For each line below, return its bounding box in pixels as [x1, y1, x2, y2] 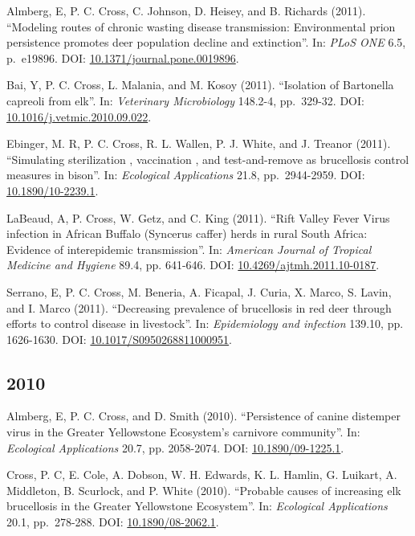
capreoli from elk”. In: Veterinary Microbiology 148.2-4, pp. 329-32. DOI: [6, 92, 364, 108]
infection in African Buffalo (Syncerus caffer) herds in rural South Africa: [6, 225, 368, 242]
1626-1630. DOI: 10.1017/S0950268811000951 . [6, 330, 233, 347]
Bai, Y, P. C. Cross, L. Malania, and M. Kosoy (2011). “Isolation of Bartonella [6, 76, 394, 93]
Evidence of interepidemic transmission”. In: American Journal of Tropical [6, 240, 372, 257]
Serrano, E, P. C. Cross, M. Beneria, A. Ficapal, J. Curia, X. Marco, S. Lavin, [6, 283, 392, 300]
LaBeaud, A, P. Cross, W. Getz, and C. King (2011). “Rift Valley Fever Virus [6, 209, 390, 226]
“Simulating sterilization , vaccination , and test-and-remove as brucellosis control [6, 150, 409, 167]
